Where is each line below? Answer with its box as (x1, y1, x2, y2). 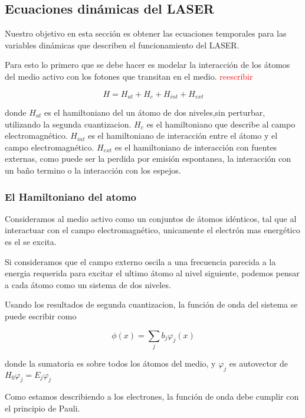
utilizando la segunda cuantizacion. (5, 117, 132, 130)
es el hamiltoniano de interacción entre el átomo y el (88, 129, 278, 142)
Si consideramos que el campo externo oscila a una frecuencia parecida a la (5, 255, 276, 267)
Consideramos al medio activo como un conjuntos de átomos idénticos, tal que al (5, 212, 297, 224)
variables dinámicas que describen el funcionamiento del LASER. (5, 38, 240, 51)
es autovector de (229, 357, 288, 369)
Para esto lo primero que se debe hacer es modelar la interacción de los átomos (5, 58, 290, 71)
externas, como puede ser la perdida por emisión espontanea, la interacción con (5, 152, 291, 165)
